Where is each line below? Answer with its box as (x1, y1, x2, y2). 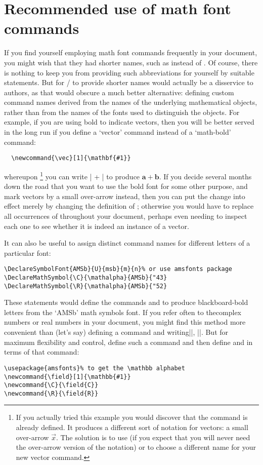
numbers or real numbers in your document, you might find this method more (4, 317, 246, 327)
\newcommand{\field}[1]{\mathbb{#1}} (4, 373, 131, 380)
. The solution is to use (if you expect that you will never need (56, 432, 250, 442)
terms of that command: (4, 346, 79, 357)
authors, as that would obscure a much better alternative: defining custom (4, 87, 234, 97)
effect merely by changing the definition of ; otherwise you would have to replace (4, 201, 254, 211)
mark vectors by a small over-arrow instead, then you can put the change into (4, 190, 245, 201)
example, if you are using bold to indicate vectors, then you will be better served (4, 117, 254, 127)
